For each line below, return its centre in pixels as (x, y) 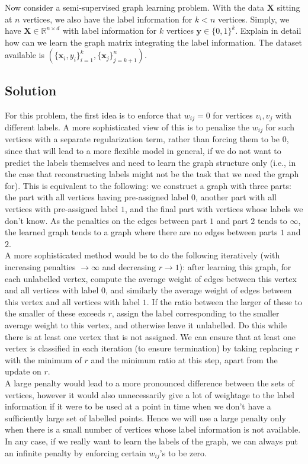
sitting (288, 7)
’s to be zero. (183, 452)
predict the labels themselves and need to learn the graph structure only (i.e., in (150, 162)
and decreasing (129, 267)
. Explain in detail (268, 31)
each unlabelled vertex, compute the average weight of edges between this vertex (151, 278)
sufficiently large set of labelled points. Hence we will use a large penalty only (145, 417)
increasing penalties (40, 267)
